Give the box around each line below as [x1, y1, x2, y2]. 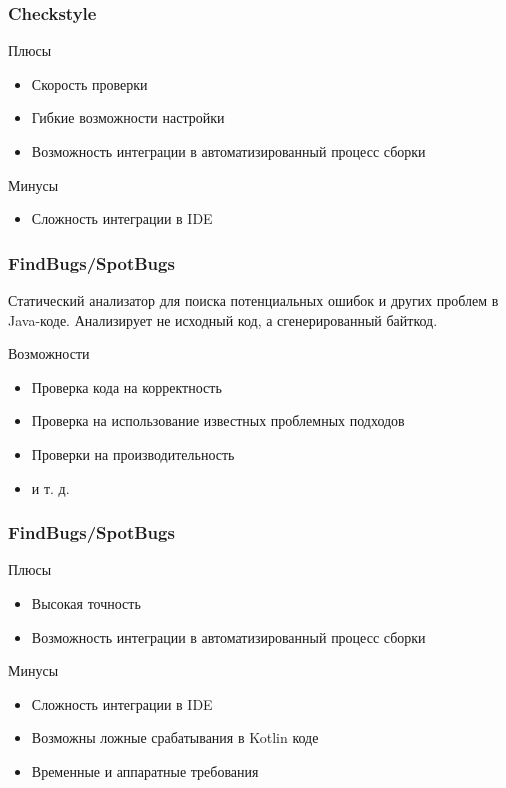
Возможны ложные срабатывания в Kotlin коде [31, 727, 319, 748]
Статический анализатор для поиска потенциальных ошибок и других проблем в [8, 290, 499, 310]
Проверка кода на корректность [31, 376, 222, 397]
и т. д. [31, 477, 70, 498]
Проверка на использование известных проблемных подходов [31, 410, 405, 431]
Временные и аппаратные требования [31, 760, 259, 781]
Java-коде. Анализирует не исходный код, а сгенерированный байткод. [8, 309, 438, 330]
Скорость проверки [31, 73, 148, 94]
